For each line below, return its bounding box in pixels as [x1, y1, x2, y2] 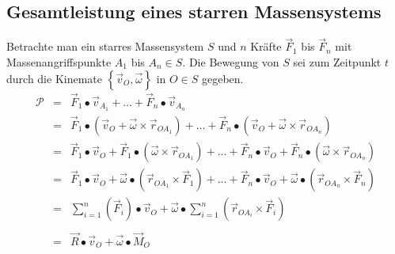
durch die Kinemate [6, 70, 102, 86]
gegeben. [202, 70, 244, 86]
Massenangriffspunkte [6, 54, 112, 70]
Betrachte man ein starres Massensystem [6, 38, 204, 55]
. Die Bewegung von [182, 54, 279, 70]
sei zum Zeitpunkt [293, 54, 382, 70]
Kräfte [250, 38, 282, 55]
